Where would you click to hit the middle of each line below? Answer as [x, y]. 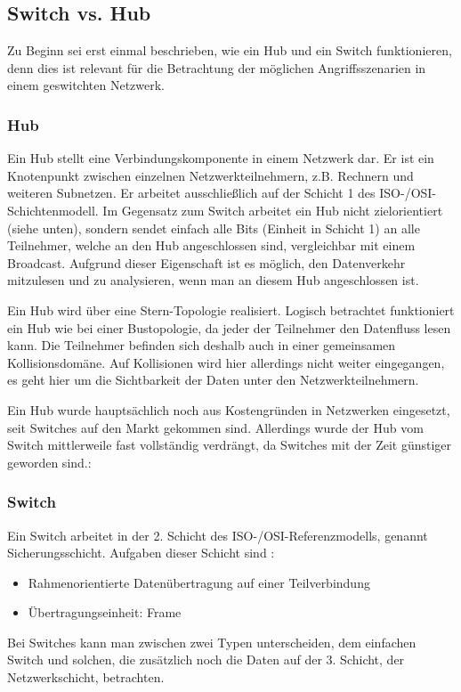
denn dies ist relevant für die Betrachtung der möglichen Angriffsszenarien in [217, 67]
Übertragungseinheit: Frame [105, 612]
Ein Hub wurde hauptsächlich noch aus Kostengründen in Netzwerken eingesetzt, [229, 409]
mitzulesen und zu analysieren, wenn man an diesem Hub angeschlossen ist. [213, 280]
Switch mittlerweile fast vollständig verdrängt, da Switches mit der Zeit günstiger [230, 445]
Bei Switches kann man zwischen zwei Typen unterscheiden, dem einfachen [212, 642]
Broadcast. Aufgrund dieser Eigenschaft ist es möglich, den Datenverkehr [206, 262]
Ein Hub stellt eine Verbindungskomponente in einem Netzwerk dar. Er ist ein [221, 158]
